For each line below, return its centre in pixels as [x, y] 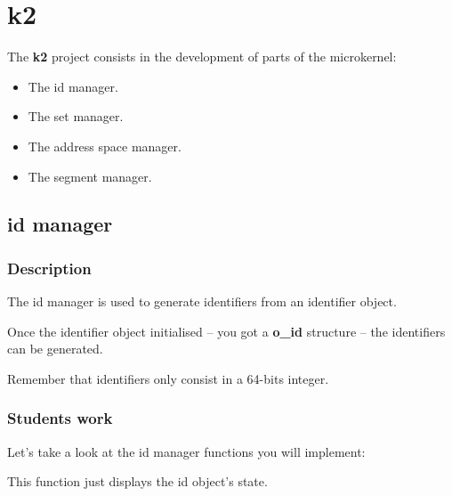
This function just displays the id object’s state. [137, 481]
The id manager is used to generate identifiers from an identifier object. [202, 301]
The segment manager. [90, 176]
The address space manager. [105, 146]
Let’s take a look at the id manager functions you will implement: [186, 451]
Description [49, 268]
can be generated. [55, 349]
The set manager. [76, 116]
